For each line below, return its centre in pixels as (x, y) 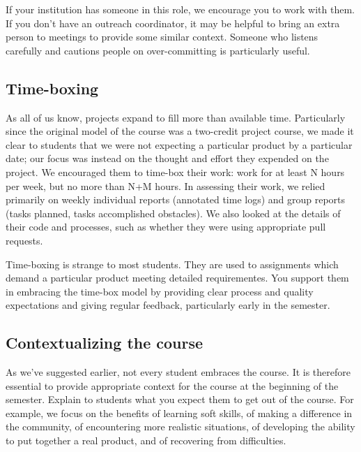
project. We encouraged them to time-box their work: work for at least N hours (175, 172)
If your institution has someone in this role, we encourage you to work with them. (180, 9)
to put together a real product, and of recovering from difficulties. (146, 440)
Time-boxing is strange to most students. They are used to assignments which (172, 264)
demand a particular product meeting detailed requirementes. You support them (177, 278)
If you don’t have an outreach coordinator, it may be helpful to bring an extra (173, 23)
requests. (24, 240)
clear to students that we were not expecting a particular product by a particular (179, 144)
